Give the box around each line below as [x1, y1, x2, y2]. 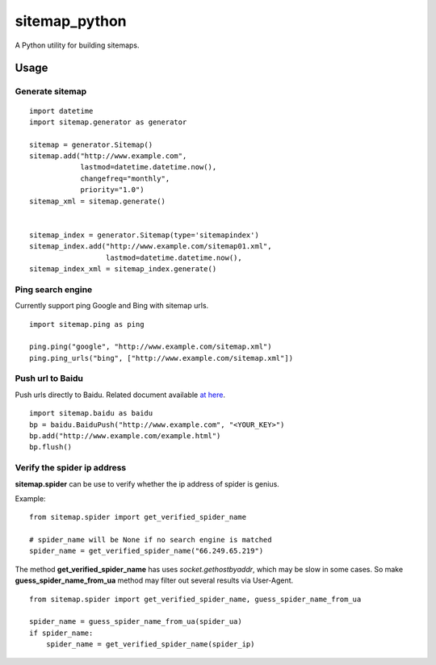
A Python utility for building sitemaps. [15, 40, 140, 50]
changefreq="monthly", [80, 174, 170, 183]
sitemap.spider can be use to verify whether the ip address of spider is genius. [15, 479, 280, 488]
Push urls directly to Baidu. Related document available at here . [15, 390, 226, 399]
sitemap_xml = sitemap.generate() [29, 196, 166, 206]
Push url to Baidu [15, 373, 84, 384]
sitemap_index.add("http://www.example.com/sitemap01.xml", [29, 242, 272, 251]
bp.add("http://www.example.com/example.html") [29, 432, 221, 440]
